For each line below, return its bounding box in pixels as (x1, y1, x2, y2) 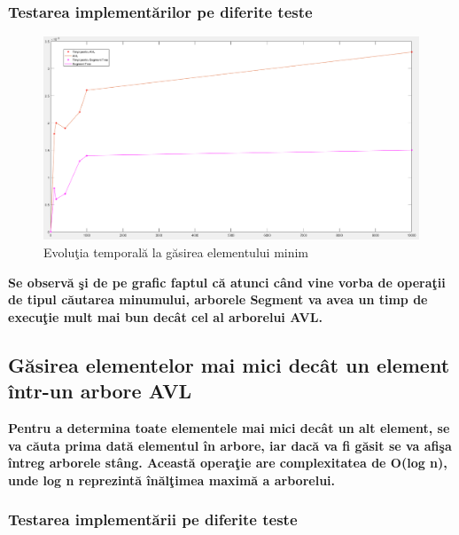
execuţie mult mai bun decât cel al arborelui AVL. (8, 307, 323, 326)
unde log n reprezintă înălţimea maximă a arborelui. (8, 470, 336, 489)
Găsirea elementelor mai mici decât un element (8, 350, 450, 378)
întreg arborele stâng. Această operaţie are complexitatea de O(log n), (8, 453, 447, 472)
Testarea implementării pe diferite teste (8, 508, 298, 531)
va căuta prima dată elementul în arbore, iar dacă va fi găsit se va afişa (8, 436, 452, 454)
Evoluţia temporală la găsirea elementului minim (43, 243, 309, 261)
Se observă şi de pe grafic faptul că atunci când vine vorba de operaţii (8, 272, 446, 291)
